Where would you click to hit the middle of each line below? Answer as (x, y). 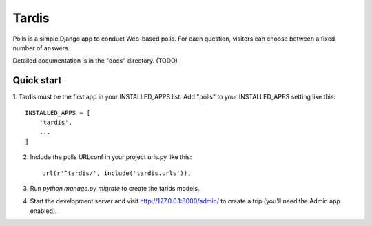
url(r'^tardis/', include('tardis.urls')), (117, 173)
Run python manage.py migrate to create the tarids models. (115, 188)
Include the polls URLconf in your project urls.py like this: (111, 157)
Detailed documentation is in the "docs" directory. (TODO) (95, 61)
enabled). (44, 211)
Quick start (37, 80)
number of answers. (41, 48)
